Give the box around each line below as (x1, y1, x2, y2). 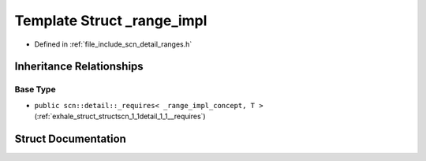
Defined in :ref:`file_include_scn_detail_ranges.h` (34, 39, 192, 49)
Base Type (14, 84, 56, 95)
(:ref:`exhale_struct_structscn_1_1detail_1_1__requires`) (34, 111, 206, 122)
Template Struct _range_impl (14, 12, 207, 29)
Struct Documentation (14, 132, 126, 145)
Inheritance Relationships (14, 60, 144, 73)
